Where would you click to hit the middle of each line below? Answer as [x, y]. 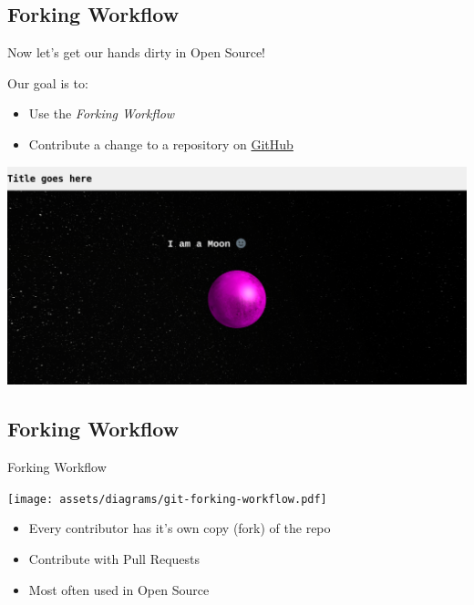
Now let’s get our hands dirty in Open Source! [137, 52]
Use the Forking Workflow [102, 113]
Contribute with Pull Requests [114, 558]
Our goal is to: [48, 82]
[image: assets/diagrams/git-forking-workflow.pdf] [167, 499]
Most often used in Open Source [119, 589]
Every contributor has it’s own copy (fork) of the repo [180, 528]
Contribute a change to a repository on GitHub [161, 144]
